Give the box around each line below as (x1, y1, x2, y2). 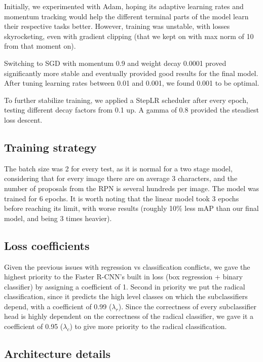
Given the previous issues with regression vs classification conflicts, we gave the (4, 261, 250, 272)
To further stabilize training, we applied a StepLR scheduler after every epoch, (4, 94, 248, 105)
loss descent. (4, 114, 43, 125)
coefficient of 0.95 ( (4, 321, 63, 332)
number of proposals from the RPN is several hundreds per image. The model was (4, 183, 259, 193)
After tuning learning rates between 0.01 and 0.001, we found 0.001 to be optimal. (4, 78, 259, 88)
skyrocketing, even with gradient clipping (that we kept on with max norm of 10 (4, 30, 254, 41)
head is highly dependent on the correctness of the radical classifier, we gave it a (4, 311, 254, 321)
